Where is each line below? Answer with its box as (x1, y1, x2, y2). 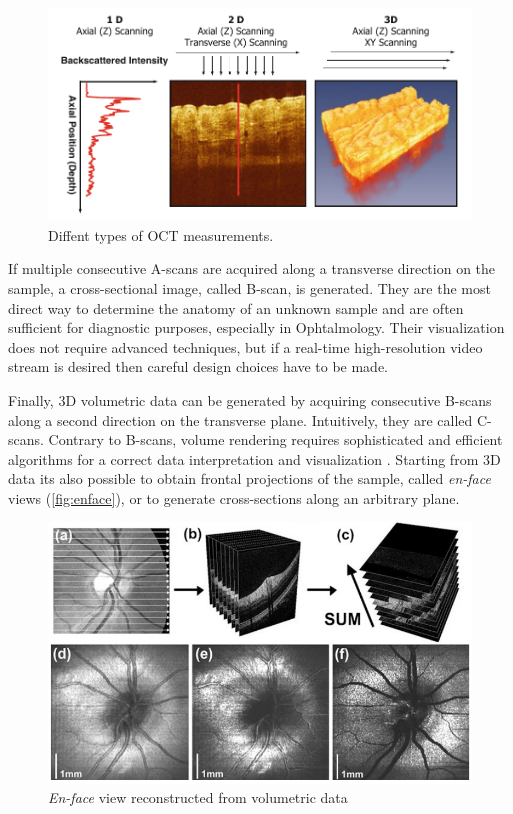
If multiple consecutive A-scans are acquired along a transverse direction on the (8, 258, 496, 279)
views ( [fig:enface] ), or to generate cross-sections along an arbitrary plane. (8, 487, 460, 508)
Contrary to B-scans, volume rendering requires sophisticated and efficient (48, 429, 503, 450)
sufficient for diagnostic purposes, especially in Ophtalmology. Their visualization (8, 317, 505, 338)
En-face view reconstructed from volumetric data (48, 787, 348, 808)
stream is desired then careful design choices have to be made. (8, 356, 389, 377)
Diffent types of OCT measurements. (48, 224, 274, 245)
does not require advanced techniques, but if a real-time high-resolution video (8, 336, 483, 357)
